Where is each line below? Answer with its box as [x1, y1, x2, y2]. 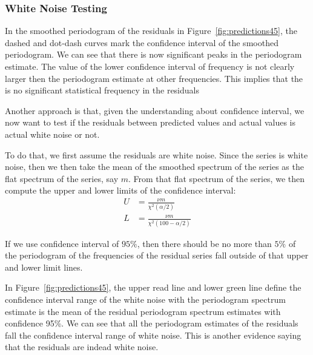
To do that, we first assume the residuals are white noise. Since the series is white [5, 148, 308, 161]
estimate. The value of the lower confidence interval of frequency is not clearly [5, 60, 295, 72]
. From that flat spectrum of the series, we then [128, 172, 305, 184]
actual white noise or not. [5, 127, 100, 140]
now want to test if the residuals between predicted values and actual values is [5, 116, 295, 129]
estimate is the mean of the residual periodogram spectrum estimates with [5, 305, 281, 317]
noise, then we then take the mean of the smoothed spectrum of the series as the [5, 160, 304, 173]
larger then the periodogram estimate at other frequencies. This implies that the [5, 72, 303, 84]
